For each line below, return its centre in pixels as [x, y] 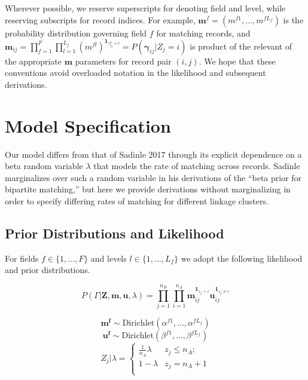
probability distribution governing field [76, 33]
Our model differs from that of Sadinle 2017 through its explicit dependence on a [153, 154]
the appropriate [33, 61]
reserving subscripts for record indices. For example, [100, 19]
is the [293, 19]
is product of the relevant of [241, 46]
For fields [22, 258]
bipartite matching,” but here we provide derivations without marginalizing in [148, 189]
